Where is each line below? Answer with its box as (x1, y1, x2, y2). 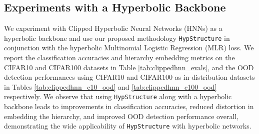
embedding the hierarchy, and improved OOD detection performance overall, (4, 111, 239, 121)
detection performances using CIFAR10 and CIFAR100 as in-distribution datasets (4, 72, 255, 82)
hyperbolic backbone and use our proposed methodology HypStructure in (4, 32, 230, 43)
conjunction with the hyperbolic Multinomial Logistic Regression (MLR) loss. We (4, 42, 254, 53)
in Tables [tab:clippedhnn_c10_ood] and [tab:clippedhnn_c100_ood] (4, 81, 217, 92)
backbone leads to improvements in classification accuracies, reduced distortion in (4, 101, 254, 112)
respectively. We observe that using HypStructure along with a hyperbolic (4, 91, 232, 102)
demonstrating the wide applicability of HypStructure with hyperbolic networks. (4, 121, 251, 131)
